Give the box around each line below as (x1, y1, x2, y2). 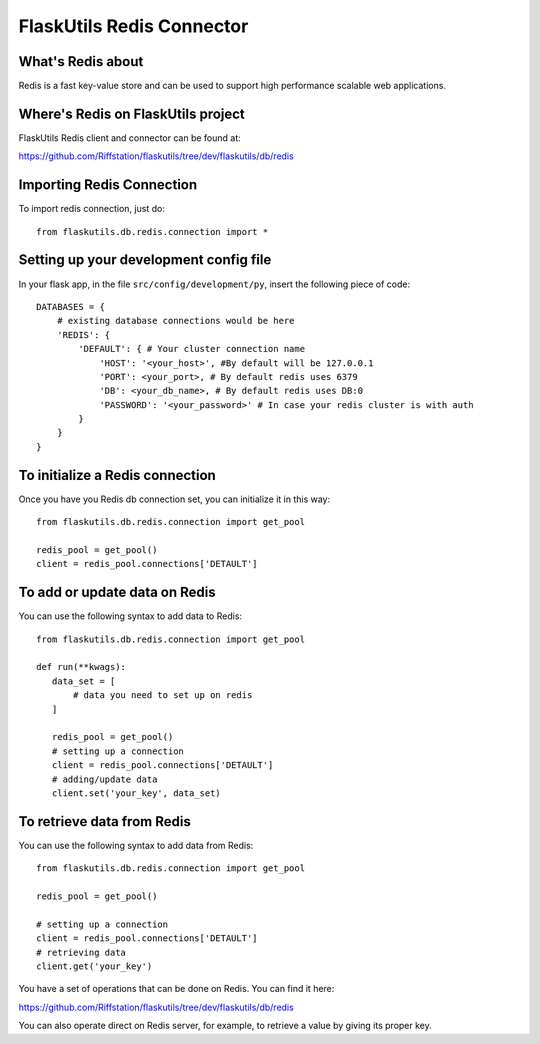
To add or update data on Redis (18, 584, 217, 601)
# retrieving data (36, 946, 127, 958)
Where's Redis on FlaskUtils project (18, 105, 245, 122)
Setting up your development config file (18, 251, 272, 269)
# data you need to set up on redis (73, 690, 253, 701)
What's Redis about (18, 53, 144, 70)
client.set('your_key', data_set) (51, 787, 222, 799)
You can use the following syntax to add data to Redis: (18, 610, 243, 622)
